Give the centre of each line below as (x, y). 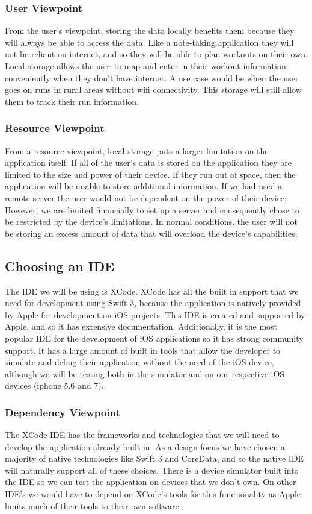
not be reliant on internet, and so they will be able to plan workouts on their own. (156, 54)
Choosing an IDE (60, 265)
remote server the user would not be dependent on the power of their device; (146, 197)
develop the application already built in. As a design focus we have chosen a (145, 446)
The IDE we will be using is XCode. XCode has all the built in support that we (152, 291)
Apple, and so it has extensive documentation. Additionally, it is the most (141, 326)
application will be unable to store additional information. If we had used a (144, 186)
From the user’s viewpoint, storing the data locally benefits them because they (150, 30)
